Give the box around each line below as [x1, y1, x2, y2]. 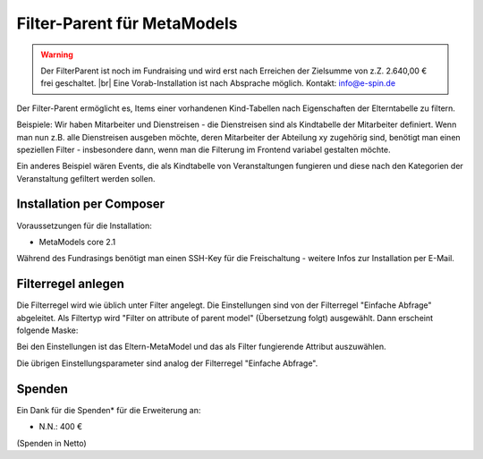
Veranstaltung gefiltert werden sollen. [16, 173, 156, 183]
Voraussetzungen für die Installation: [16, 220, 152, 231]
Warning [40, 49, 73, 60]
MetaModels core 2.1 [38, 236, 116, 247]
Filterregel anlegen [16, 276, 125, 292]
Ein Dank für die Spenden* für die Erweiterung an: [16, 404, 201, 415]
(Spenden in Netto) [16, 438, 87, 448]
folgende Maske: [16, 325, 79, 336]
